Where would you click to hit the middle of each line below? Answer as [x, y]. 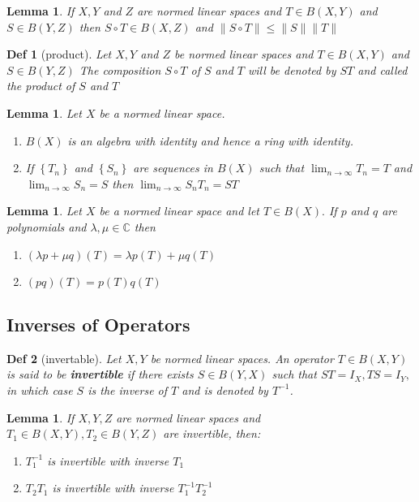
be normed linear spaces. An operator [242, 358]
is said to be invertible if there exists [100, 374]
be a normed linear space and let [180, 211]
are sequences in [173, 168]
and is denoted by [225, 389]
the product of [41, 86]
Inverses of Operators [98, 324]
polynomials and [47, 226]
